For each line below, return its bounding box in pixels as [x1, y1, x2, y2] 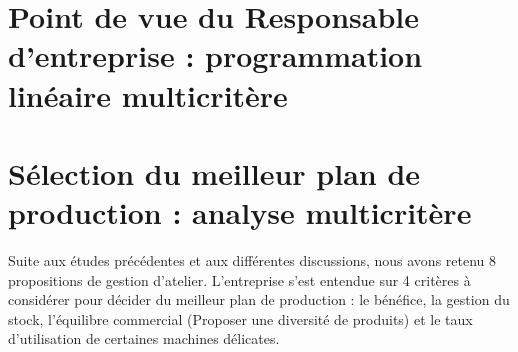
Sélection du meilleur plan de [8, 152, 421, 193]
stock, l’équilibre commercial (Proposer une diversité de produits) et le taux [8, 308, 473, 329]
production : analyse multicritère [8, 192, 472, 233]
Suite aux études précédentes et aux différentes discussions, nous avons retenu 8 [8, 250, 497, 271]
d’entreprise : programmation [8, 35, 423, 76]
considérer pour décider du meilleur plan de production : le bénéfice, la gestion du [8, 289, 510, 310]
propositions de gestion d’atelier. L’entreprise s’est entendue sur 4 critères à [8, 269, 471, 290]
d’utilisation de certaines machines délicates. [8, 328, 280, 349]
